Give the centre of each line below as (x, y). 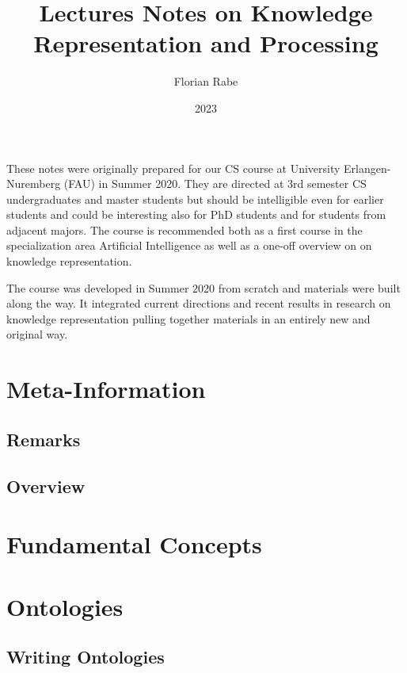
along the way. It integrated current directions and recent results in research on (199, 303)
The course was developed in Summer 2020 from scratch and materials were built (203, 287)
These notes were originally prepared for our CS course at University (173, 168)
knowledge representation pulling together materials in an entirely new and (188, 318)
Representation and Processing (206, 43)
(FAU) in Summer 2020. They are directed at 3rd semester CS (215, 184)
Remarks (44, 439)
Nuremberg (34, 184)
